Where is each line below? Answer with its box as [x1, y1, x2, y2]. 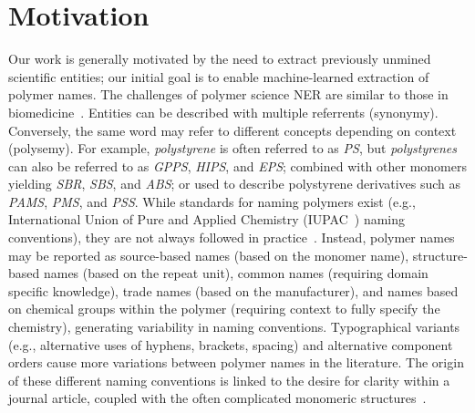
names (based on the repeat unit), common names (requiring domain [43, 263, 429, 283]
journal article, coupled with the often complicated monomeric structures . [8, 388, 427, 408]
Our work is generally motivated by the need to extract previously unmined [8, 49, 431, 68]
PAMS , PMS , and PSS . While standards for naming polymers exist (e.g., [8, 191, 416, 211]
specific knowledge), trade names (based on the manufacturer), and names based [8, 281, 459, 300]
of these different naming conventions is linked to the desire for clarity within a [8, 370, 450, 389]
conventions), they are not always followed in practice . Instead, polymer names [8, 228, 455, 247]
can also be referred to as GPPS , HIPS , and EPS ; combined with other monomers [8, 156, 467, 175]
